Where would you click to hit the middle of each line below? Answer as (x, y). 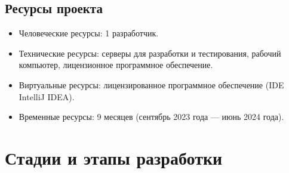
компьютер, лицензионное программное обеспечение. (116, 65)
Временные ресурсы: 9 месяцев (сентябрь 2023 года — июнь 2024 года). (151, 117)
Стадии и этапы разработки (114, 157)
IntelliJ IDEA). (47, 96)
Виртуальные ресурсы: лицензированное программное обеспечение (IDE (151, 84)
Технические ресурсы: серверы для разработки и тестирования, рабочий (150, 53)
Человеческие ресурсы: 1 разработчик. (89, 33)
